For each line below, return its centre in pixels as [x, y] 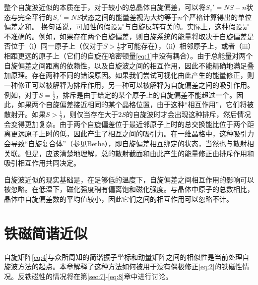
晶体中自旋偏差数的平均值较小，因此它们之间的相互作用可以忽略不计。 [119, 199]
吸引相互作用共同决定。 [42, 163]
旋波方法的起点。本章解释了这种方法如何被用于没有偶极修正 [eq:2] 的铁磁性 [123, 266]
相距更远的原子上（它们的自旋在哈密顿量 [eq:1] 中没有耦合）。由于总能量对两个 [129, 56]
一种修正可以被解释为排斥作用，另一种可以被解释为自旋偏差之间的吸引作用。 [129, 85]
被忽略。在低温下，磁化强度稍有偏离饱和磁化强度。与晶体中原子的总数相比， [129, 189]
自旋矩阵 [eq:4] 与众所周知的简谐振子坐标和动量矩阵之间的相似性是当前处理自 [127, 256]
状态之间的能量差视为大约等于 [129, 17]
